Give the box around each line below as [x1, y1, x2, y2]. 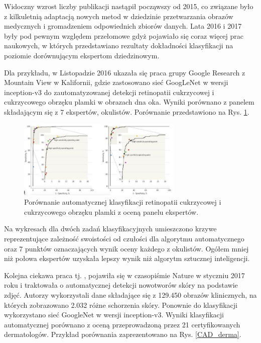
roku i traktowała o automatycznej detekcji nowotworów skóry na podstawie [4, 280, 238, 290]
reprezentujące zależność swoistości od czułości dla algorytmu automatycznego [4, 233, 244, 243]
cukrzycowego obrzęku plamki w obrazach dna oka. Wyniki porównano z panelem [4, 97, 254, 107]
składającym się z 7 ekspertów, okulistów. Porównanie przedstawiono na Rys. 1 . [4, 106, 249, 117]
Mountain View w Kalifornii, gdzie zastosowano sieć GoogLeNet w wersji [4, 77, 228, 88]
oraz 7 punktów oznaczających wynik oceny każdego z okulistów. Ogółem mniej [4, 243, 249, 253]
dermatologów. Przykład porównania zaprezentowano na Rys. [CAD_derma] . [4, 329, 241, 339]
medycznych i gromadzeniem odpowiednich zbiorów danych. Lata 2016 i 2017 [4, 21, 242, 31]
